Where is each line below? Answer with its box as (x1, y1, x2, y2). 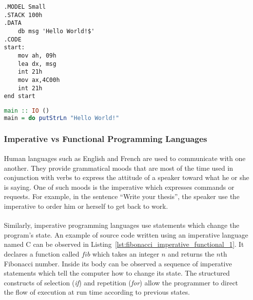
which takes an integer (92, 249, 159, 259)
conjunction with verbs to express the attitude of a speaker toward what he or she (4, 172, 250, 182)
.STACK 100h (4, 11, 42, 19)
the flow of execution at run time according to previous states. (4, 287, 190, 297)
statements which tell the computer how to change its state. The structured (4, 268, 230, 278)
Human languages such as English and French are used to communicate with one (4, 153, 246, 163)
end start (4, 93, 36, 100)
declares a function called (4, 249, 79, 259)
